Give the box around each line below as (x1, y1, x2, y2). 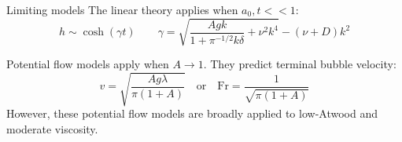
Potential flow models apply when (6, 56, 169, 72)
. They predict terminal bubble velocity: (203, 56, 396, 72)
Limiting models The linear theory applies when (6, 2, 238, 17)
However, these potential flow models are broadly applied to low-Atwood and (6, 105, 378, 122)
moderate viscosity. (6, 120, 98, 137)
